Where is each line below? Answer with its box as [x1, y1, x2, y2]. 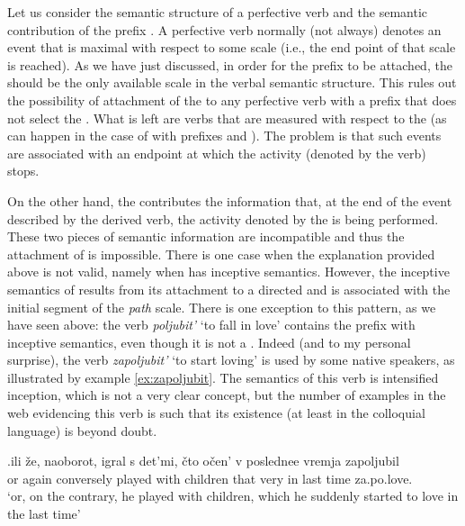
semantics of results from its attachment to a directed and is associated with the [7, 279, 451, 298]
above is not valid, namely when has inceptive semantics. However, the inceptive [7, 262, 450, 281]
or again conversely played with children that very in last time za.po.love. [7, 468, 413, 487]
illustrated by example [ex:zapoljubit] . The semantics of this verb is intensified [7, 367, 439, 386]
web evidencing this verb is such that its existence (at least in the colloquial [7, 404, 425, 422]
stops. [7, 161, 40, 180]
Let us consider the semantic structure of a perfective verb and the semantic [7, 3, 427, 21]
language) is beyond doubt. [7, 421, 157, 440]
